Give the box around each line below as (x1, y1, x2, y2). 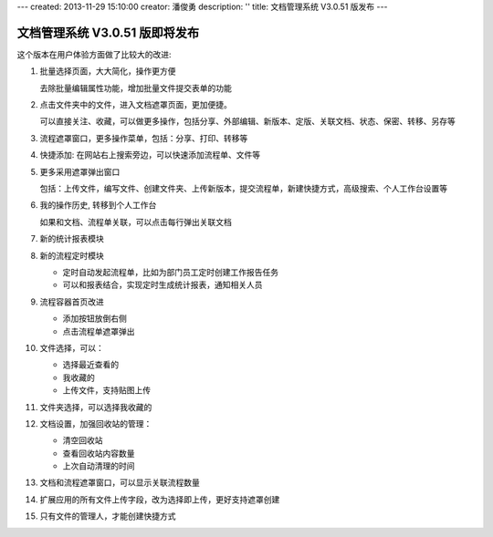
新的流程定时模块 (39, 250, 104, 261)
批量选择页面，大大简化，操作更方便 (39, 66, 176, 77)
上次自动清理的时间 (62, 460, 135, 471)
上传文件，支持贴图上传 (62, 385, 151, 396)
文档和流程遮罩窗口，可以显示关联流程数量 (39, 477, 200, 488)
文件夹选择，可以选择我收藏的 (39, 401, 152, 412)
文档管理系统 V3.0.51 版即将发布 (16, 25, 200, 40)
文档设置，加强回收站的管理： (39, 418, 152, 429)
